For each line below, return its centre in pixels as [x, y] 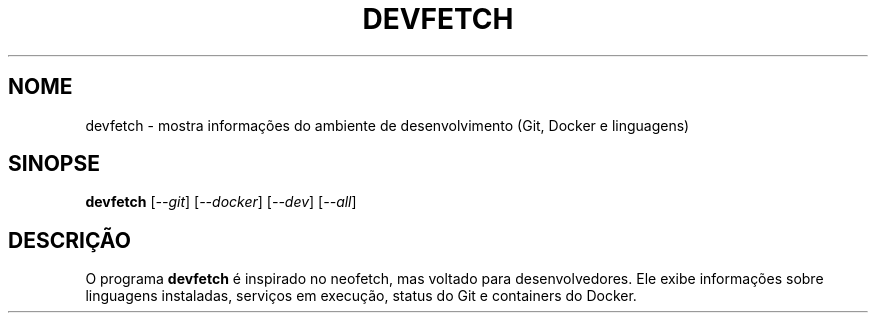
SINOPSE [54, 164]
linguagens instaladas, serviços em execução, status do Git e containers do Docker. [361, 296]
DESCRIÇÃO [69, 240]
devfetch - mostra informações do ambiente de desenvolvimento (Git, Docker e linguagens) [387, 125]
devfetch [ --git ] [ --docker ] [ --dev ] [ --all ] [221, 202]
